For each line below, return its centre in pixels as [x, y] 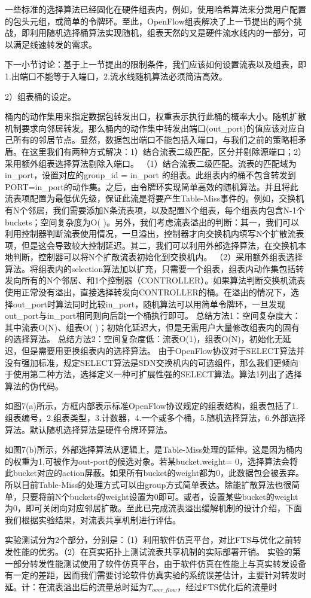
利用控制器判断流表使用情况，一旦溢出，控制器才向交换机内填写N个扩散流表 [155, 234]
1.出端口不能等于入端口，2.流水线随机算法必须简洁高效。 [116, 76]
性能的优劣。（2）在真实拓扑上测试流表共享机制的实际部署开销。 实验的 [153, 551]
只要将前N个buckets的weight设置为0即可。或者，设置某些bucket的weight [160, 496]
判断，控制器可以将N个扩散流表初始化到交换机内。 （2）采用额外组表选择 [158, 257]
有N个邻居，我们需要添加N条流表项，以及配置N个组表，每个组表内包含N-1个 [155, 210]
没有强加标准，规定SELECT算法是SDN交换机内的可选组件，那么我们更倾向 [152, 362]
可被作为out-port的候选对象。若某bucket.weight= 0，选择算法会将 [171, 461]
